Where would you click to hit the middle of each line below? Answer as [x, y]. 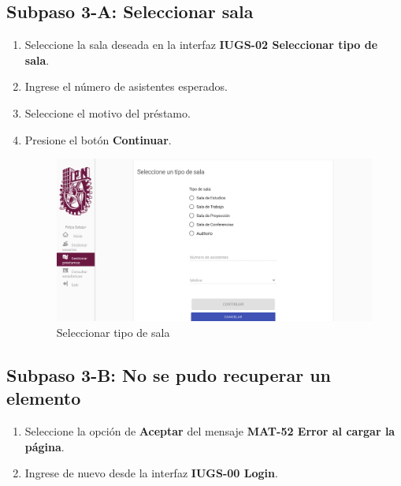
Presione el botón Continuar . [98, 139]
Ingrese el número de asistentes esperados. [126, 86]
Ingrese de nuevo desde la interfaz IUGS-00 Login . [151, 473]
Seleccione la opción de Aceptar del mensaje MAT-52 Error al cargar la [210, 430]
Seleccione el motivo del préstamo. [108, 112]
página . [45, 446]
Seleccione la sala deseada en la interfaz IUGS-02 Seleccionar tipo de [201, 45]
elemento [44, 398]
